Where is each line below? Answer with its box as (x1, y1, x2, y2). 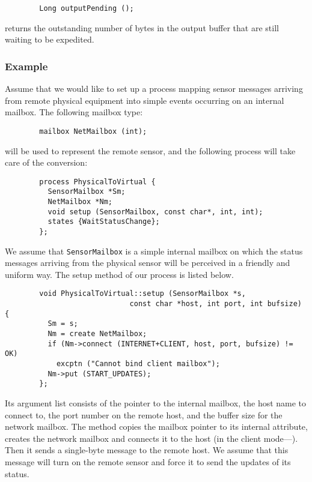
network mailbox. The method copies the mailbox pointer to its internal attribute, (5, 420, 308, 433)
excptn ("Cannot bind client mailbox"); (56, 360, 220, 369)
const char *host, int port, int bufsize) (129, 300, 302, 309)
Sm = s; (47, 319, 78, 328)
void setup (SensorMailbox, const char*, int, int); (47, 207, 263, 216)
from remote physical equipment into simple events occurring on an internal (5, 94, 284, 106)
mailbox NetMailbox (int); (39, 127, 147, 136)
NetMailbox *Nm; (47, 197, 112, 206)
